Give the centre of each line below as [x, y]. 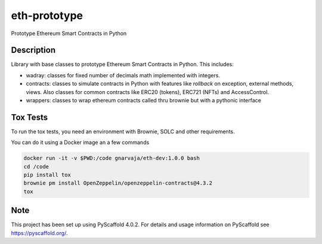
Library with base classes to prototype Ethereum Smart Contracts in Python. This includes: [122, 64]
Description [33, 50]
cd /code [36, 166]
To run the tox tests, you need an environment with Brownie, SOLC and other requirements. [123, 132]
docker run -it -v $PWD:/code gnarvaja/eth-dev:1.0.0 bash [112, 158]
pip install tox [47, 175]
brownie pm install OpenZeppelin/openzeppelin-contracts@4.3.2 [118, 183]
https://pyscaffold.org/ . [39, 233]
